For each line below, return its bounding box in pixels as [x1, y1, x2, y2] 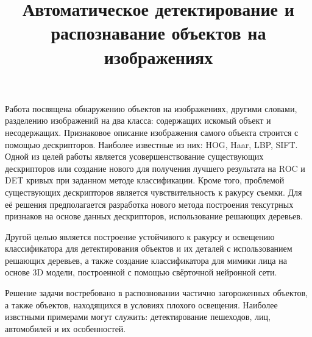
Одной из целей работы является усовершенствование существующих [5, 150, 264, 163]
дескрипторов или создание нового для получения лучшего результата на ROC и [5, 161, 305, 174]
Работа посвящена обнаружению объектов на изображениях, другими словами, [5, 102, 297, 115]
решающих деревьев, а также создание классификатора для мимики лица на [5, 254, 287, 266]
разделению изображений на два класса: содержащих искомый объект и [5, 114, 271, 127]
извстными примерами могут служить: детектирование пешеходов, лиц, [5, 310, 271, 323]
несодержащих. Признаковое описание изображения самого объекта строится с [5, 126, 299, 138]
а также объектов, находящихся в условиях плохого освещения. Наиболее [5, 298, 278, 311]
